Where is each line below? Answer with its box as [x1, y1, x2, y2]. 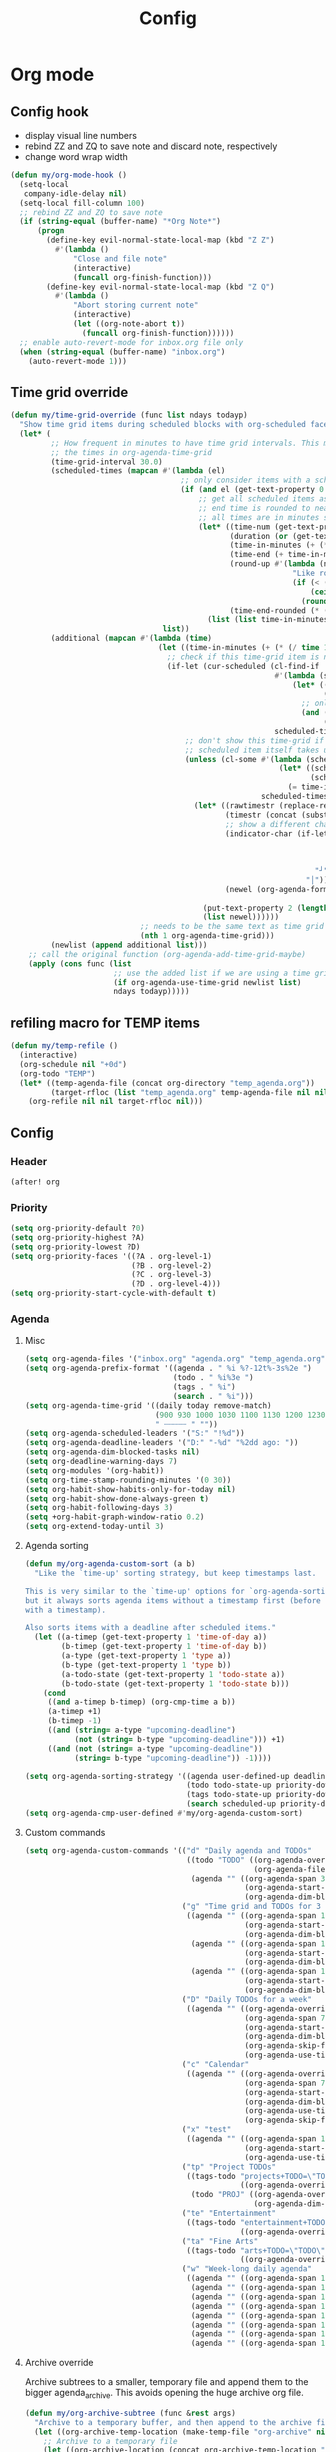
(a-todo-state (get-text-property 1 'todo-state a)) [61, 1669, 286, 1679]
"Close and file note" [73, 253, 168, 264]
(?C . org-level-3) [131, 1270, 213, 1280]
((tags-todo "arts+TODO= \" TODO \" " [186, 2245, 330, 2256]
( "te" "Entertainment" [181, 2208, 277, 2219]
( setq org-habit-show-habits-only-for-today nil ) [24, 1484, 237, 1494]
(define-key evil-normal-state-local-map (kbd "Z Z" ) [46, 235, 275, 246]
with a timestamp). [24, 1605, 107, 1615]
